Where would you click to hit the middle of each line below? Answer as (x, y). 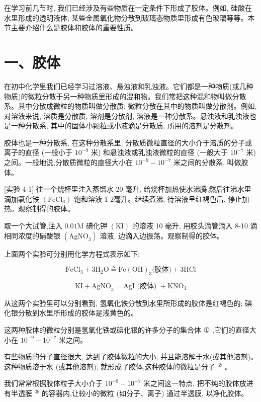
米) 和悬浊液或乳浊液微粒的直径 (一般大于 (159, 152)
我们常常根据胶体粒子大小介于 (53, 383)
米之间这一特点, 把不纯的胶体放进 (198, 383)
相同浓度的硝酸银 (32, 235)
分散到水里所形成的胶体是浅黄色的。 (78, 313)
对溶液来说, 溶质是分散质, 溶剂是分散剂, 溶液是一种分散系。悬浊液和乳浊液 (127, 115)
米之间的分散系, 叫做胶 (211, 162)
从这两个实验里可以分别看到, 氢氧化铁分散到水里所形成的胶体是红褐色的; (123, 303)
